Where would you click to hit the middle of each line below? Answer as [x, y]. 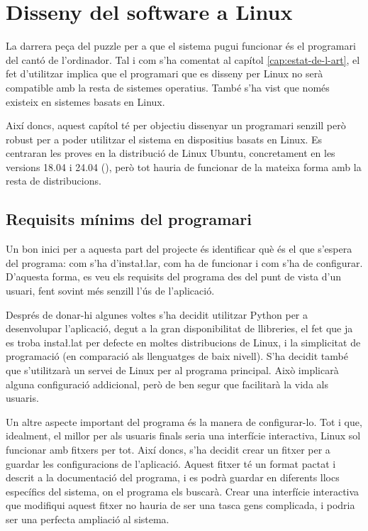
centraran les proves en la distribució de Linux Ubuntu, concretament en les [171, 153]
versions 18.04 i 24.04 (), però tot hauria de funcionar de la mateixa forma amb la [184, 166]
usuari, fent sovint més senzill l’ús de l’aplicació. [110, 291]
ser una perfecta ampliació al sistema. [88, 519]
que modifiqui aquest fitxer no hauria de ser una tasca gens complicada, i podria [180, 505]
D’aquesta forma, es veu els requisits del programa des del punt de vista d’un [173, 277]
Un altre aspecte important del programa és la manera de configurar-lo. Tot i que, [184, 421]
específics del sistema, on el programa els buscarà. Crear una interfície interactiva [183, 491]
